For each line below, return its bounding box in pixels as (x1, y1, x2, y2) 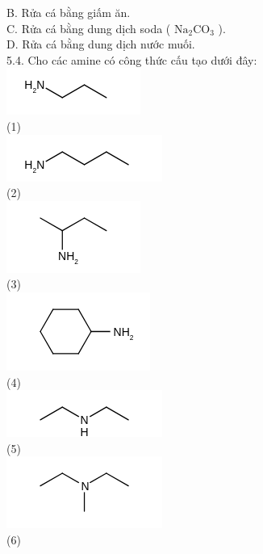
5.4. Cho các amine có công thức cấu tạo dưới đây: (6, 51, 257, 68)
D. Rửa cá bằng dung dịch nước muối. (6, 36, 195, 52)
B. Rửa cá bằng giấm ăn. (6, 4, 131, 20)
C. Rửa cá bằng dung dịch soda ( (6, 19, 171, 36)
